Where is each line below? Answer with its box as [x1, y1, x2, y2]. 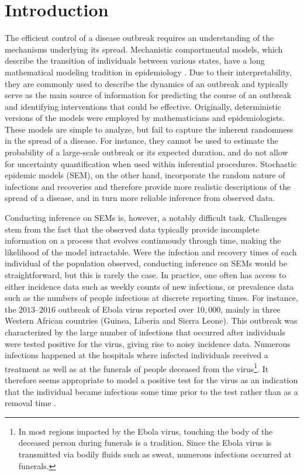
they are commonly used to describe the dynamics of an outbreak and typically [5, 77, 289, 89]
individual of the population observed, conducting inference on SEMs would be [5, 257, 288, 269]
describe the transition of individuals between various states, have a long [5, 54, 265, 67]
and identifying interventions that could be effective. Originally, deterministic [5, 100, 281, 112]
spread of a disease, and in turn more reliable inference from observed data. [5, 192, 275, 204]
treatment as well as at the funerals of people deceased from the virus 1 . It [5, 360, 269, 375]
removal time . [5, 397, 56, 409]
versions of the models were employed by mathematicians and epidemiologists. [5, 112, 285, 124]
